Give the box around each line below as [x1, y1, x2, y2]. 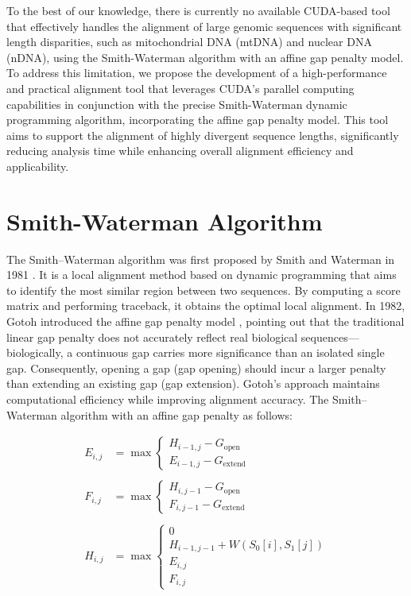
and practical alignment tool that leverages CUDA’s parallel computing [6, 79, 355, 96]
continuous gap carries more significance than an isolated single [76, 344, 385, 361]
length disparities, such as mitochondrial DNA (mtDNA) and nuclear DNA [6, 33, 372, 50]
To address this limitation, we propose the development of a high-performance [6, 64, 387, 81]
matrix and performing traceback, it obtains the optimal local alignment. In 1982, [6, 297, 405, 314]
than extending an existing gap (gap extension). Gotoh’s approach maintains [6, 375, 380, 392]
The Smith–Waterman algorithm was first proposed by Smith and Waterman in [6, 250, 395, 267]
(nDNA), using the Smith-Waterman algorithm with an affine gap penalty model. [6, 48, 404, 65]
